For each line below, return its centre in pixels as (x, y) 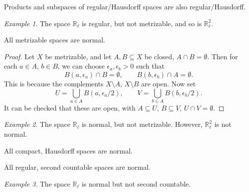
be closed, (159, 56)
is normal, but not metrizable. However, (142, 124)
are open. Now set (169, 83)
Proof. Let (19, 56)
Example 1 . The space (37, 23)
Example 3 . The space (37, 183)
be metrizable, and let (78, 56)
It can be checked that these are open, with (70, 107)
